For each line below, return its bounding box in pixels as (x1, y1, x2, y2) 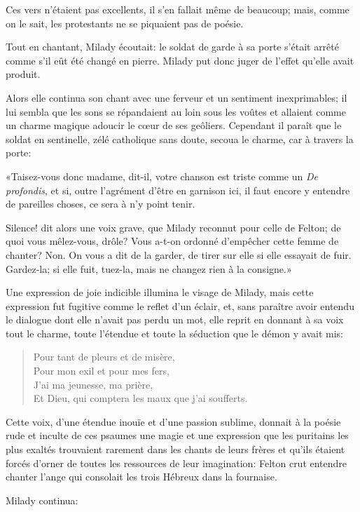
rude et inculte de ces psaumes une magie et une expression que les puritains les (6, 428, 349, 443)
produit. (6, 67, 41, 81)
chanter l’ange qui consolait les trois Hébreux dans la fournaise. (6, 469, 277, 484)
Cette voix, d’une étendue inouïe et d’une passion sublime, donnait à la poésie (6, 414, 341, 429)
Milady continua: (6, 492, 78, 507)
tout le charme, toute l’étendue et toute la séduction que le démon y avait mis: (6, 325, 343, 340)
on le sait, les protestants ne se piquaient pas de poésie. (6, 15, 244, 30)
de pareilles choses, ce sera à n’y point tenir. (6, 196, 195, 211)
